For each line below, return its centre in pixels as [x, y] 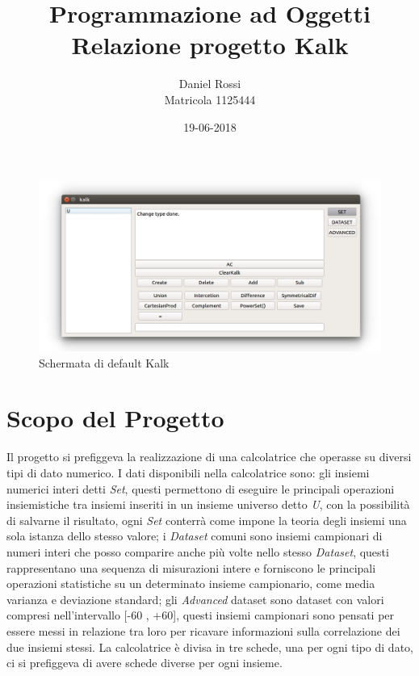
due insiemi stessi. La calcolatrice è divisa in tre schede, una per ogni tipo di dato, [210, 647]
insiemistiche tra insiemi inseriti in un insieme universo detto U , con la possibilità [208, 504]
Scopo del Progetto [115, 418]
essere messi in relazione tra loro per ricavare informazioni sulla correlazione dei [203, 630]
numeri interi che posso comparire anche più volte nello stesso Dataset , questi [198, 551]
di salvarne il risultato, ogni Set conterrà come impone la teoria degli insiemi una [207, 520]
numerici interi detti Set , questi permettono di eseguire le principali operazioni [201, 488]
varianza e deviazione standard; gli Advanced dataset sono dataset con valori [195, 599]
